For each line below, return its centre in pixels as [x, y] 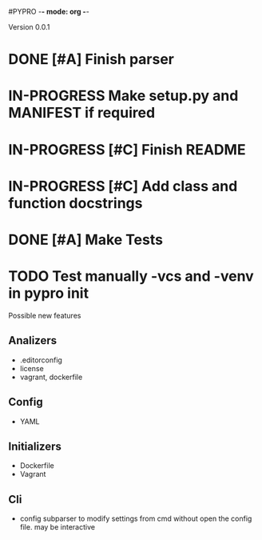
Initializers [35, 446]
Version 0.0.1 [29, 27]
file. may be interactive [58, 527]
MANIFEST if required [82, 113]
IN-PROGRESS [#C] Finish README [127, 149]
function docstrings [75, 203]
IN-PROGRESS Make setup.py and [123, 96]
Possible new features [45, 315]
